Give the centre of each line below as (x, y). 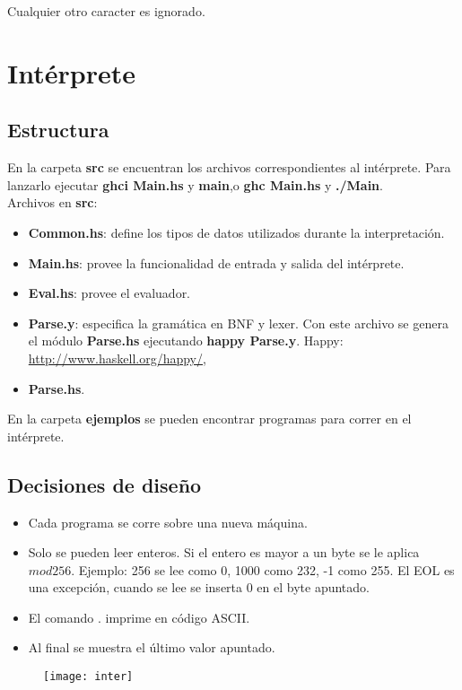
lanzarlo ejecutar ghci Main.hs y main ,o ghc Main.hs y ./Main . (195, 184)
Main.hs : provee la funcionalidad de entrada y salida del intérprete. (216, 262)
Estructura (58, 130)
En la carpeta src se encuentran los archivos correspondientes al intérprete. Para (229, 167)
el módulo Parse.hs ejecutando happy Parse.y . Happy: (186, 341)
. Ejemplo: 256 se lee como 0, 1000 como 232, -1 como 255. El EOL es (263, 569)
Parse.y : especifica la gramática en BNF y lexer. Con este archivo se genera (238, 323)
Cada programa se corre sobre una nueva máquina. (168, 522)
